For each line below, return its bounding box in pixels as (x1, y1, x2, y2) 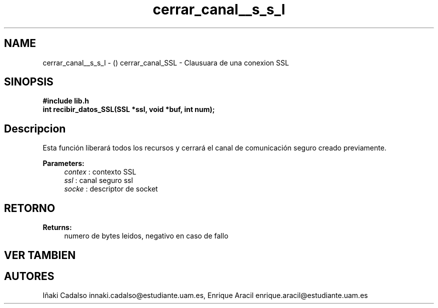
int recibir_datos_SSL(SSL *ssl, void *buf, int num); (42, 105, 215, 114)
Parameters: (42, 159, 84, 168)
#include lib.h (42, 96, 89, 105)
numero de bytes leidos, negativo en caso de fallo (64, 231, 228, 240)
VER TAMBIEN (4, 248, 76, 261)
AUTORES (4, 269, 54, 282)
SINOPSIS (4, 75, 53, 88)
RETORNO (4, 201, 55, 214)
